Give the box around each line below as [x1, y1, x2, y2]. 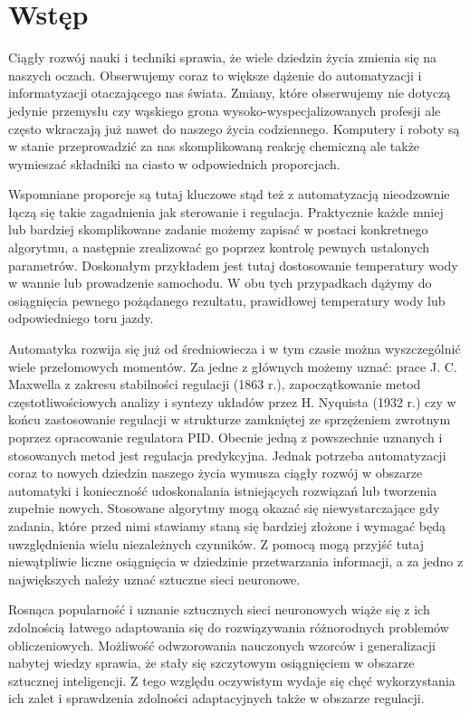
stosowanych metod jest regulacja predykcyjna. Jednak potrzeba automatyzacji [8, 445, 446, 464]
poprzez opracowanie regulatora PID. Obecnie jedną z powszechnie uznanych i [8, 428, 443, 446]
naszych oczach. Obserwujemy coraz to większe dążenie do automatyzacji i [8, 65, 422, 84]
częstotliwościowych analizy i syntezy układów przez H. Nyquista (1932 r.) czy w [8, 392, 456, 411]
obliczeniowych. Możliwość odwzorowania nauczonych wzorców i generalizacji [8, 635, 436, 654]
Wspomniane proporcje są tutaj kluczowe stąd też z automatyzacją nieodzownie [8, 185, 450, 204]
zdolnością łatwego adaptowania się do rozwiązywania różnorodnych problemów [8, 617, 449, 636]
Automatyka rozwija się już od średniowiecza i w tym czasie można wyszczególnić [8, 339, 461, 358]
